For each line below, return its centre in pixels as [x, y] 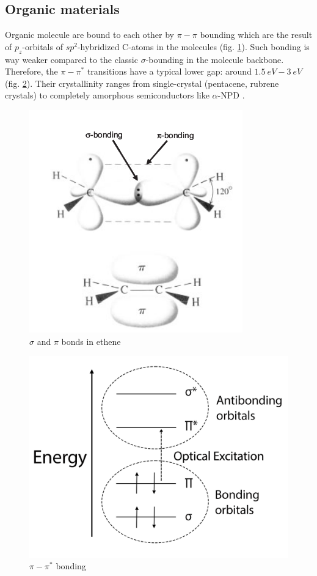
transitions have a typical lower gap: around [169, 71]
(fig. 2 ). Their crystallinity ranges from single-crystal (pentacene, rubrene [142, 83]
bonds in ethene [91, 341]
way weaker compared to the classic [71, 59]
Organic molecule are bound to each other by [90, 35]
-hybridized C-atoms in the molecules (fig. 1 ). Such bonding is [193, 46]
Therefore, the [31, 71]
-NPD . [231, 95]
